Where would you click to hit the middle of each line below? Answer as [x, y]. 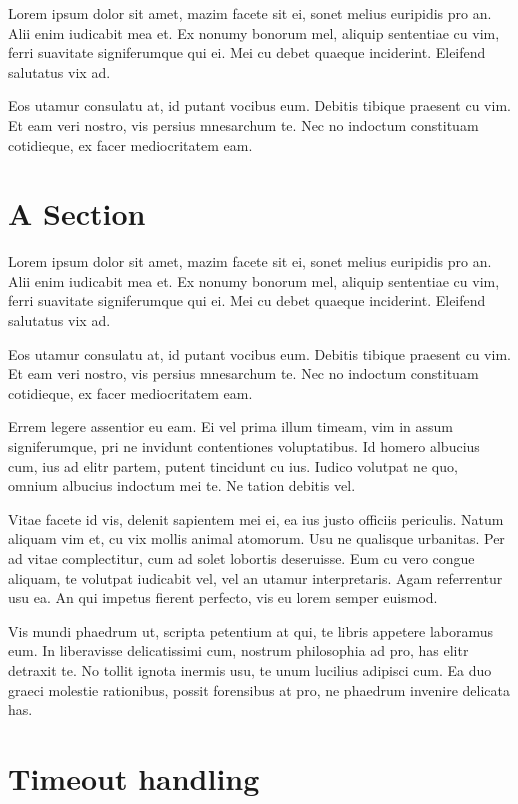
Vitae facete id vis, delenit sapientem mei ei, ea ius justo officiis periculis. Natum [256, 518]
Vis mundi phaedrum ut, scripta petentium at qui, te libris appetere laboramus [251, 630]
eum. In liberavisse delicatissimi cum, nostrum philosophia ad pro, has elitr [238, 650]
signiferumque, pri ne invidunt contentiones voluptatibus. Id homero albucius [244, 446]
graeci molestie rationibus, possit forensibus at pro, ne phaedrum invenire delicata [259, 689]
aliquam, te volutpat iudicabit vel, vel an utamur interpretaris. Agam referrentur [255, 577]
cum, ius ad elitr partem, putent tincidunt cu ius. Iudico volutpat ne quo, [233, 465]
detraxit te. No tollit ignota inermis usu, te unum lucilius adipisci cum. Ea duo [250, 669]
